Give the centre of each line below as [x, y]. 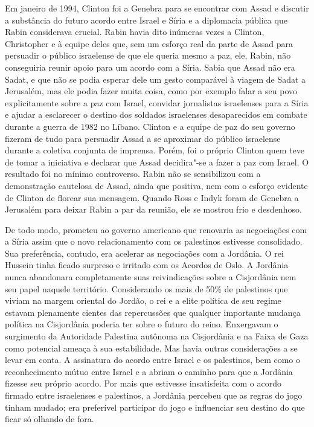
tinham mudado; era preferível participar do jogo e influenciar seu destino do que [155, 407]
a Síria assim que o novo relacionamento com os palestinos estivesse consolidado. [154, 241]
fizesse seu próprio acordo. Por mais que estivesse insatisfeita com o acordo [143, 383]
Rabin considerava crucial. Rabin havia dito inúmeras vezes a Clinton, [135, 32]
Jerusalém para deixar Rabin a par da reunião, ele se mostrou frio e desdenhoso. [153, 209]
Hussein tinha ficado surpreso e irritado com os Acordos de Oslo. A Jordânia [147, 265]
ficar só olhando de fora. [50, 419]
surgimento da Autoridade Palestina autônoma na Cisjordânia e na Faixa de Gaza [157, 336]
